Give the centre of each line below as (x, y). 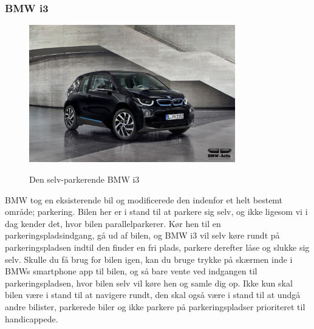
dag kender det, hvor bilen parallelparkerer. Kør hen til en (113, 223)
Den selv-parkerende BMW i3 (84, 179)
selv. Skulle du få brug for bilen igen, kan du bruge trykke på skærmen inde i (149, 259)
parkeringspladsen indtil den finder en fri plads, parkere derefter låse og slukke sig (157, 247)
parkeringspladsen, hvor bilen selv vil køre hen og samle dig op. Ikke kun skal (149, 283)
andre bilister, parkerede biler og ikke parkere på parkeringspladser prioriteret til (155, 306)
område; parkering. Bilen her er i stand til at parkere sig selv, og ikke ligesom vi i (156, 212)
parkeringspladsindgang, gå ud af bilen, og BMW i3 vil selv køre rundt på (142, 235)
